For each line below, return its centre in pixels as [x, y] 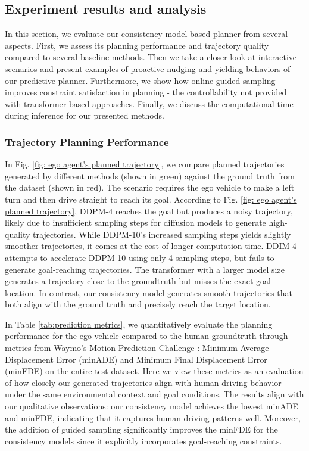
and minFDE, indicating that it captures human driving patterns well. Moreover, [153, 417]
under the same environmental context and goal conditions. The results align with [154, 394]
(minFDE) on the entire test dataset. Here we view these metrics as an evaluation [154, 371]
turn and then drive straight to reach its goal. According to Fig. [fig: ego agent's [151, 199]
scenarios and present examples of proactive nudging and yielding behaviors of [148, 68]
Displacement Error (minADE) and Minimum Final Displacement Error [136, 359]
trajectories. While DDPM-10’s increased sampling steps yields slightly [162, 234]
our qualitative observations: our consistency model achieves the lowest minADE [152, 406]
